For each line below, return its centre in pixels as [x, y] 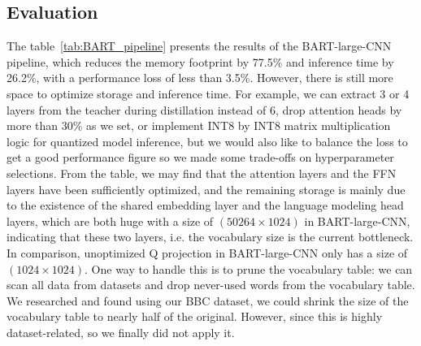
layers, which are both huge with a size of [110, 221]
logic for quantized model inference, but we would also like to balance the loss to [207, 141]
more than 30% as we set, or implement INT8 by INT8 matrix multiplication [199, 125]
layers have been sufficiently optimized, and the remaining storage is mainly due [206, 189]
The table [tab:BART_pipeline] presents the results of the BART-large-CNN [199, 46]
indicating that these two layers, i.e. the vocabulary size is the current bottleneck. [210, 237]
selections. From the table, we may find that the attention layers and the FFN [202, 173]
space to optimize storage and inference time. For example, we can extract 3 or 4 [208, 93]
